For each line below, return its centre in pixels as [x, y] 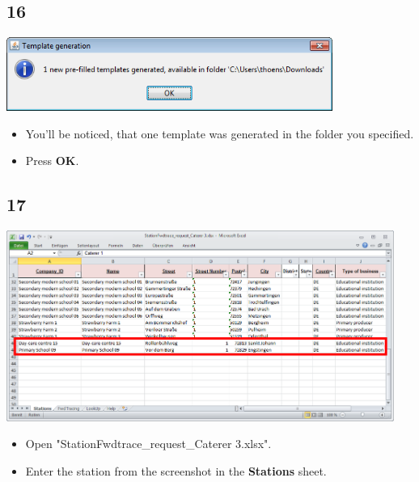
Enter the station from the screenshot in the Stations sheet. [176, 470]
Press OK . [52, 161]
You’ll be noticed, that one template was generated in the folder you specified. [220, 133]
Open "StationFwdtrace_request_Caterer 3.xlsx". [148, 444]
